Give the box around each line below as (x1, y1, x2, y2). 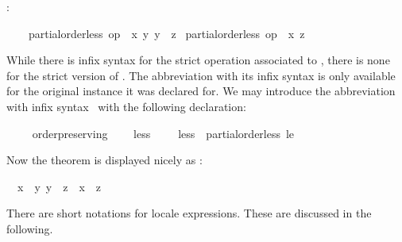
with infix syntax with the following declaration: (6, 98, 246, 114)
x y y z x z (17, 178, 101, 194)
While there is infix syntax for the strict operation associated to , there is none (6, 52, 390, 68)
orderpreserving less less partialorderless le (32, 125, 295, 141)
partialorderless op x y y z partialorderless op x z (28, 25, 305, 41)
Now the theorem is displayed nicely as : (6, 152, 203, 168)
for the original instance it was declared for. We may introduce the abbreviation (6, 83, 396, 99)
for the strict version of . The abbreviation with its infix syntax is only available (6, 67, 396, 83)
